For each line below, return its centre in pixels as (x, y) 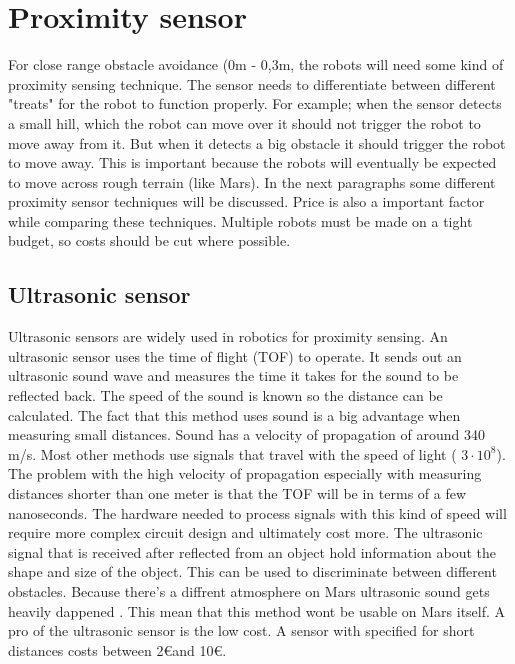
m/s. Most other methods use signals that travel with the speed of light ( (232, 453)
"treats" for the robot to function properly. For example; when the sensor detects (255, 103)
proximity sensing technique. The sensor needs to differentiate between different (252, 83)
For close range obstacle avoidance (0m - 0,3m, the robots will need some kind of (256, 64)
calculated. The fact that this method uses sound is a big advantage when (234, 414)
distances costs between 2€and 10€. (117, 649)
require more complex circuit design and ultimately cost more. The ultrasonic (245, 532)
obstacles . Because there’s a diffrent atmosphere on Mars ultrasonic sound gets (249, 590)
